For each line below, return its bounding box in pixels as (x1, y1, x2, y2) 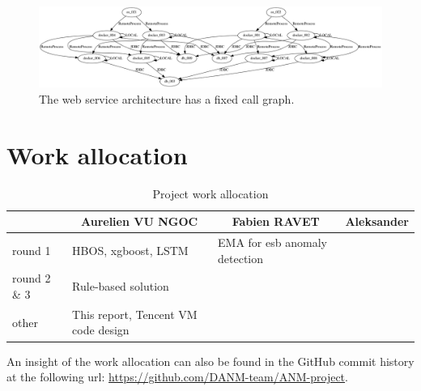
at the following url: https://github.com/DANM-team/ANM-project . (6, 368, 348, 385)
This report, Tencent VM (72, 305, 198, 322)
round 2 (12, 270, 51, 287)
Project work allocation (152, 185, 269, 202)
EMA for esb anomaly (218, 233, 327, 250)
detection (218, 249, 264, 266)
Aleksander (345, 213, 409, 230)
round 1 (12, 241, 51, 258)
